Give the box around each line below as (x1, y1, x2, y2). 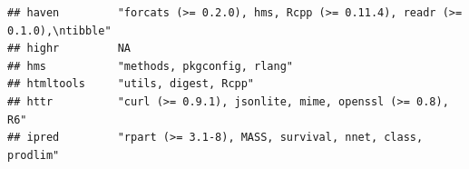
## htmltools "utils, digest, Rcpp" (7, 77, 255, 91)
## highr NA (7, 42, 132, 55)
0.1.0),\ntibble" (7, 24, 112, 37)
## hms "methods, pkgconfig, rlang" (7, 59, 293, 73)
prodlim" (7, 148, 60, 162)
